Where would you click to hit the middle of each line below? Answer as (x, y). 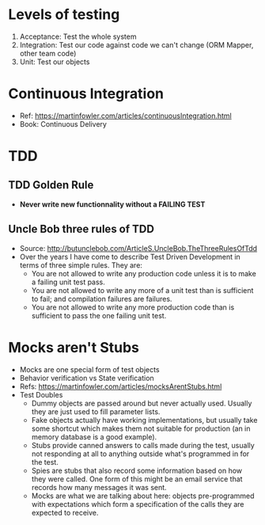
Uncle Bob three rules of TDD (81, 229)
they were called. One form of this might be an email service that (137, 479)
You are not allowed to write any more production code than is (133, 307)
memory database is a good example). (94, 436)
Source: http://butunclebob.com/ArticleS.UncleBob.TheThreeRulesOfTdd (138, 248)
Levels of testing (64, 15)
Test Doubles (41, 394)
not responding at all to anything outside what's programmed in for (140, 454)
